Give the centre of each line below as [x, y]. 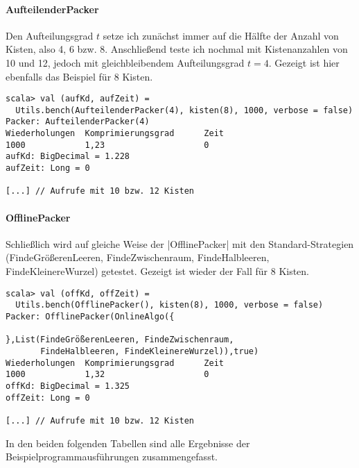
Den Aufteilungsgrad [50, 35]
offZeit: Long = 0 [48, 398]
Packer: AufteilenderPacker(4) [78, 122]
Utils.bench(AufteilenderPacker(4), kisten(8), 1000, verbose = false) [184, 110]
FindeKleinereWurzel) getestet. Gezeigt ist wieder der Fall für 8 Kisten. [158, 271]
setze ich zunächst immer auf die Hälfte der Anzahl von [221, 35]
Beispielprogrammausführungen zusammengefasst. [112, 457]
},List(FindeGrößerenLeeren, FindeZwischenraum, [120, 340]
